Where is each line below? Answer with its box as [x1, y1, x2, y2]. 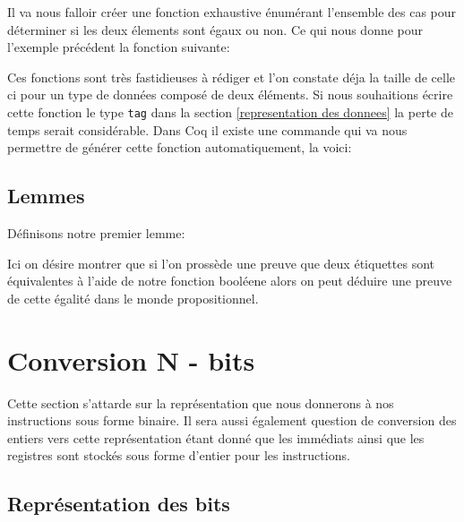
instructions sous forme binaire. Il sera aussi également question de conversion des [7, 411, 457, 430]
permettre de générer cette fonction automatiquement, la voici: [7, 138, 352, 157]
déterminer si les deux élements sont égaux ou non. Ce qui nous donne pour [7, 20, 424, 39]
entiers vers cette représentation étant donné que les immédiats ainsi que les [7, 428, 425, 447]
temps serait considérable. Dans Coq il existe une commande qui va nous [7, 120, 408, 139]
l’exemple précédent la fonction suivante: [7, 38, 230, 56]
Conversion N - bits [7, 341, 255, 378]
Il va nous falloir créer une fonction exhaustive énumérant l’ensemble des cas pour [7, 3, 457, 21]
